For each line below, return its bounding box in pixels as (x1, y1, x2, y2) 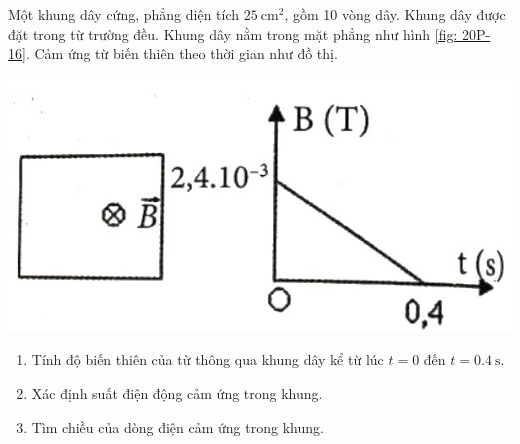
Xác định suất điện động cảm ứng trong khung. (31, 383, 323, 404)
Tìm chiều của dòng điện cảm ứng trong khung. (31, 416, 324, 437)
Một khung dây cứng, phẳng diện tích (8, 4, 240, 24)
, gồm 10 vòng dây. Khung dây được (284, 4, 506, 24)
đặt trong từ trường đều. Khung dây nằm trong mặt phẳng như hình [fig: (8, 23, 458, 44)
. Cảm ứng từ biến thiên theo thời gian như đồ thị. (25, 43, 338, 64)
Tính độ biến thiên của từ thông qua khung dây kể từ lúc (31, 349, 384, 370)
